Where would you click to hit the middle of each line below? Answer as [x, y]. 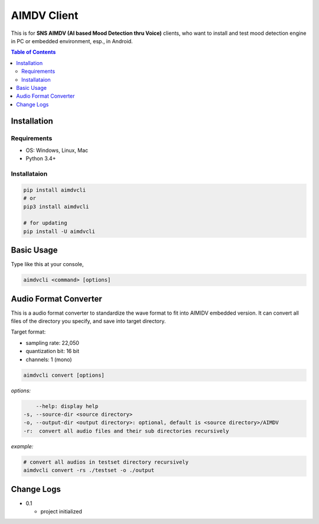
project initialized [61, 512]
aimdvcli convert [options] [64, 375]
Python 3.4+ [41, 159]
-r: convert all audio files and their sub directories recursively [126, 431]
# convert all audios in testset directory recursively [106, 462]
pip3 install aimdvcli [56, 206]
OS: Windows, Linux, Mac [57, 150]
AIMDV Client [45, 15]
